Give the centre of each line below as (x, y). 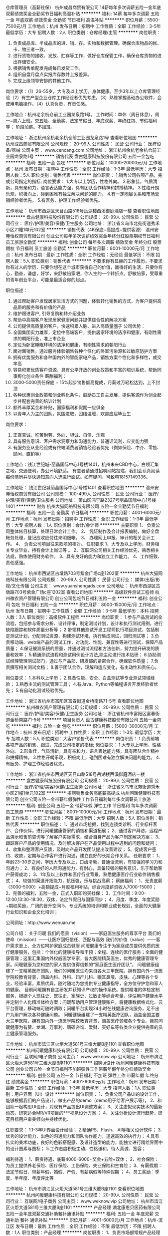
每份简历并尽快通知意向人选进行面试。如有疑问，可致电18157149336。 (78, 477)
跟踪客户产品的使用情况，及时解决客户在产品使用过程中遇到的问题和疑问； (82, 843)
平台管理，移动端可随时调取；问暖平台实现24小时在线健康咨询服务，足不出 (83, 1008)
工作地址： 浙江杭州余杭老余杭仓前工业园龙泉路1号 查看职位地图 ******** (82, 137)
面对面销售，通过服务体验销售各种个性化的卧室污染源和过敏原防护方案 (85, 351)
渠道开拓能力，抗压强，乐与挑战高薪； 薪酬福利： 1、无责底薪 (99, 881)
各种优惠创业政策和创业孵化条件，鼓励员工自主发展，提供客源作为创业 (85, 395)
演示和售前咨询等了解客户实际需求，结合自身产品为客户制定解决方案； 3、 (86, 837)
